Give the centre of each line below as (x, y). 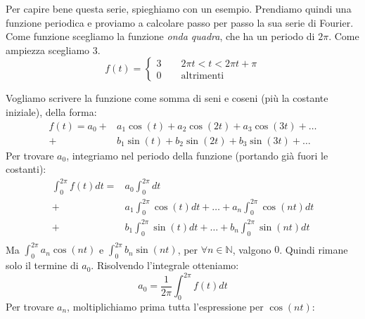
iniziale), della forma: (51, 111)
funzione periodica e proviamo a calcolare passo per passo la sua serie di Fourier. (180, 22)
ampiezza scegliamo (48, 50)
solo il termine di (42, 265)
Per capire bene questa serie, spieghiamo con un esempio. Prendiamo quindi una (179, 8)
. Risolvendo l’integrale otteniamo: (165, 265)
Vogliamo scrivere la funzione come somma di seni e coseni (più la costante (167, 98)
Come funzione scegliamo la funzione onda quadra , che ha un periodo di (160, 36)
